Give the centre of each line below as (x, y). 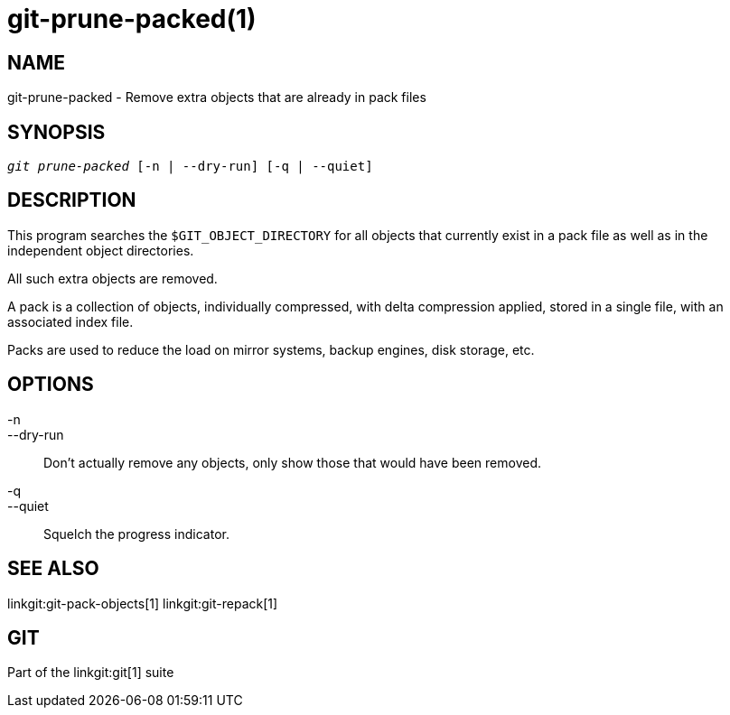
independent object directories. (101, 250)
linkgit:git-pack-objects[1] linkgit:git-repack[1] (143, 603)
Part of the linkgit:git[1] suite (91, 673)
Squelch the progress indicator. (136, 534)
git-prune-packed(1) (132, 19)
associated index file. (70, 321)
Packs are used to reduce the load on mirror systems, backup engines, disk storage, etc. (271, 349)
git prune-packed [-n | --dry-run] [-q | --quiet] (190, 167)
